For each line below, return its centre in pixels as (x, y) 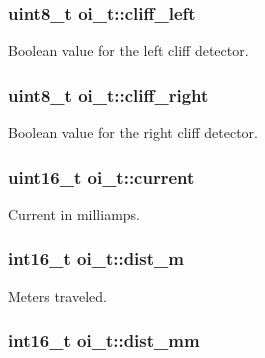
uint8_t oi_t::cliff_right (108, 94)
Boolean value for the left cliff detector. (128, 50)
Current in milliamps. (74, 213)
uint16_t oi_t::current (101, 176)
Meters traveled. (57, 295)
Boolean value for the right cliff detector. (133, 132)
